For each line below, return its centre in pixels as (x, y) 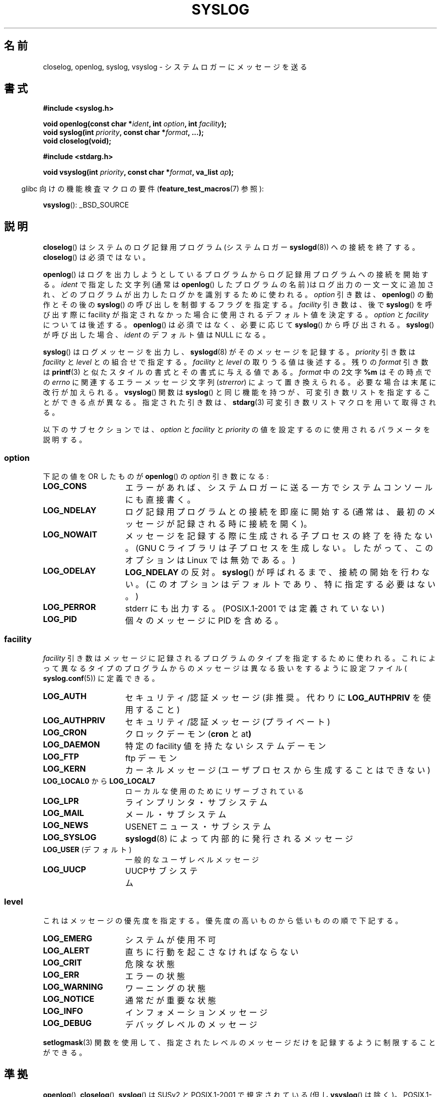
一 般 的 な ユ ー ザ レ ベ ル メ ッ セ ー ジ (192, 859)
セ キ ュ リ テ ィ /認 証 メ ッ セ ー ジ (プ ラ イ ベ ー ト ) (228, 722)
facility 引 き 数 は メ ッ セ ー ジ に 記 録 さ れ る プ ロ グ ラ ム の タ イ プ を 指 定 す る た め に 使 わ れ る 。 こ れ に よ (239, 658)
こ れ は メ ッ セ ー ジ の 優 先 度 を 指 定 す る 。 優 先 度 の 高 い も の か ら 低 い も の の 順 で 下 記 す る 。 (223, 920)
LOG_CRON (65, 732)
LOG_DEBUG (67, 1023)
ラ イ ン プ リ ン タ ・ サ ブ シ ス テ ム (196, 802)
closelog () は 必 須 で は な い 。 (96, 257)
